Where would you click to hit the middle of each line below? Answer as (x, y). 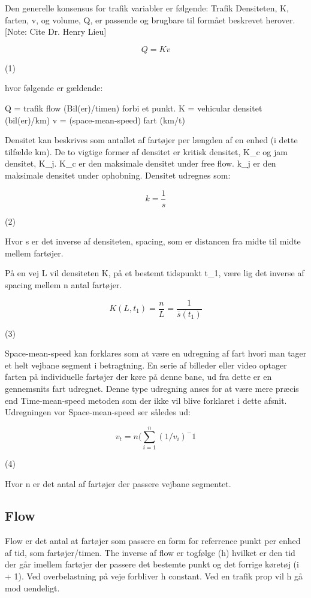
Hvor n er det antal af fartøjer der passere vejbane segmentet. (118, 483)
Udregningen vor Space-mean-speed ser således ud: (98, 412)
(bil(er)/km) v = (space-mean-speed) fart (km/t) (95, 120)
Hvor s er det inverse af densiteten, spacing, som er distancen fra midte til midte (153, 241)
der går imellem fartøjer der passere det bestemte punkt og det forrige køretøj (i (152, 564)
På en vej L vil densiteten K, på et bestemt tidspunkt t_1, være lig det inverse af (155, 273)
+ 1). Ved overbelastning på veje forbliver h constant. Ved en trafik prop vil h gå (154, 576)
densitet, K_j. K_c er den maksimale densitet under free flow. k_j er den (141, 163)
